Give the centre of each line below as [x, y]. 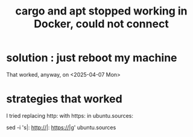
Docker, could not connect [101, 24]
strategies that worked [64, 99]
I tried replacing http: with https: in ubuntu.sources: [70, 115]
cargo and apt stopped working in [101, 11]
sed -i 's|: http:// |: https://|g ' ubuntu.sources [61, 127]
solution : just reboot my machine [92, 58]
